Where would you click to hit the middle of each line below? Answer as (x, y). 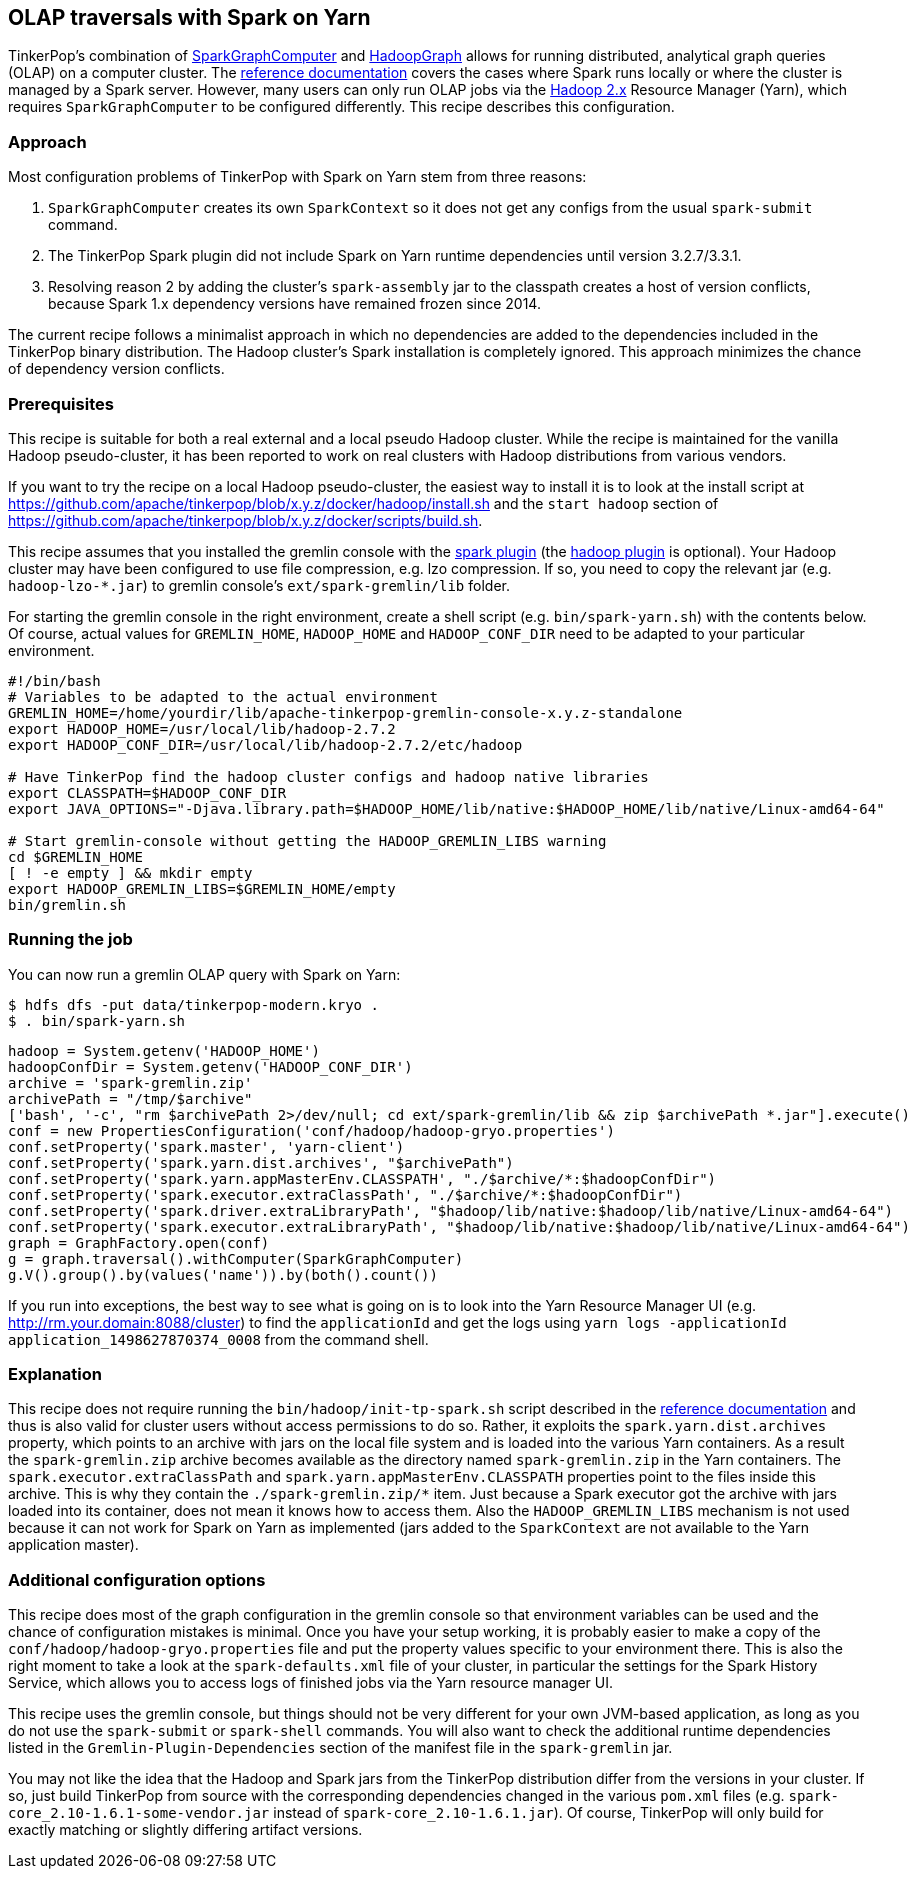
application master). (73, 1545)
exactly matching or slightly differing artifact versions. (185, 1830)
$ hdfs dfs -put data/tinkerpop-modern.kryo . (193, 1004)
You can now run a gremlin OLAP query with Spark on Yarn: (204, 974)
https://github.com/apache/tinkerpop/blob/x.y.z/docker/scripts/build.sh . (245, 520)
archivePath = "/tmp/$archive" (130, 1098)
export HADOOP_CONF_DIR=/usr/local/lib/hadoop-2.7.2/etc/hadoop (265, 744)
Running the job (70, 939)
